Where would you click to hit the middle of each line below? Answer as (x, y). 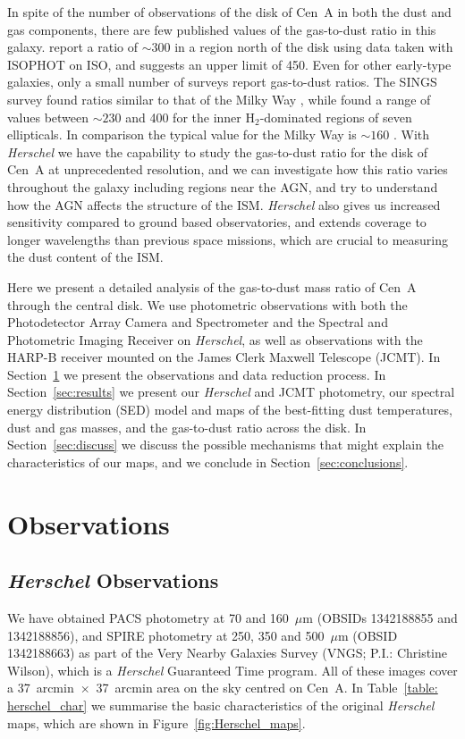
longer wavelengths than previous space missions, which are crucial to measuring (228, 239)
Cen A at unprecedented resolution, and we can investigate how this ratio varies (228, 169)
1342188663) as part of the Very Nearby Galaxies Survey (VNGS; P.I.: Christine (228, 653)
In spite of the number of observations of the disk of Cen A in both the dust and (229, 12)
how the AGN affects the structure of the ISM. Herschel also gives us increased (224, 204)
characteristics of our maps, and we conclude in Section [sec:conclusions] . (208, 462)
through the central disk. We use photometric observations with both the (207, 304)
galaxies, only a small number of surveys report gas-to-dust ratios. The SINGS (222, 82)
